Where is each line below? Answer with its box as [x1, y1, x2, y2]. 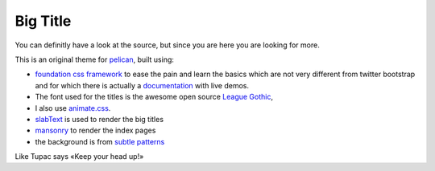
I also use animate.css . [35, 103, 111, 112]
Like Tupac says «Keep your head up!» [14, 152, 144, 161]
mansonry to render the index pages [35, 125, 156, 136]
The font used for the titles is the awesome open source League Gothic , [35, 92, 274, 102]
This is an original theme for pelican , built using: [14, 55, 175, 64]
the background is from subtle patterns [35, 136, 165, 146]
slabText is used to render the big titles [35, 114, 164, 124]
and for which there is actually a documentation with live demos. [35, 80, 250, 90]
